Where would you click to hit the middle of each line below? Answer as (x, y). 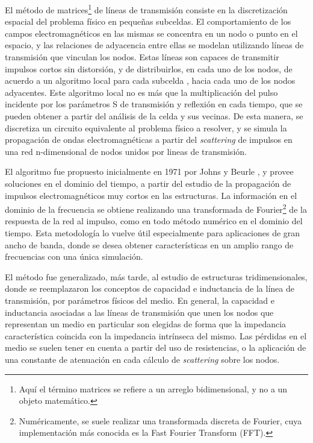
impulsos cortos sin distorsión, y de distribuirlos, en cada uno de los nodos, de (149, 68)
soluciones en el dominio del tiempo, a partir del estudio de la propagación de (148, 183)
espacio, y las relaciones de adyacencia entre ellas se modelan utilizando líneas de (154, 45)
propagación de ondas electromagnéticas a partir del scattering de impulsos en (149, 140)
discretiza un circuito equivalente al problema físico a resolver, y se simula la (146, 127)
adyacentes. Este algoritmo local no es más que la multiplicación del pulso (141, 92)
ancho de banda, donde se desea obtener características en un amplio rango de (149, 244)
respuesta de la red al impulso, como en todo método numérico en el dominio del (154, 221)
